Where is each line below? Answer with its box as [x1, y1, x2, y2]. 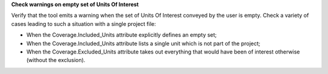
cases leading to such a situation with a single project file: [11, 20, 156, 27]
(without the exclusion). [26, 57, 86, 64]
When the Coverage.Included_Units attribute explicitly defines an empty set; [26, 31, 217, 39]
